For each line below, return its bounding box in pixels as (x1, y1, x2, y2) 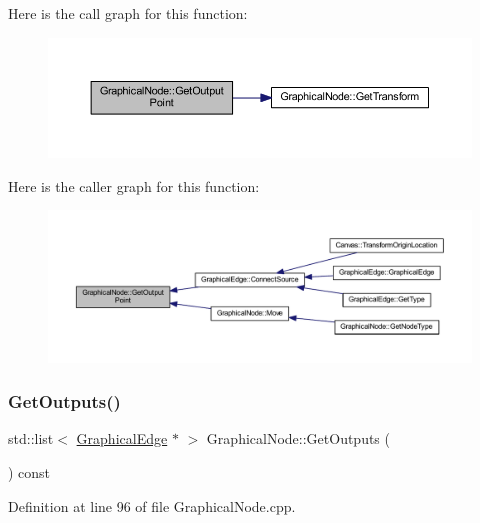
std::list (8, 428, 54, 449)
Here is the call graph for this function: (8, 3, 248, 23)
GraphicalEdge (76, 428, 168, 449)
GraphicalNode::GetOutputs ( (206, 428, 390, 449)
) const (8, 461, 51, 482)
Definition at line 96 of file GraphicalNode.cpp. (8, 495, 296, 516)
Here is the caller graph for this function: (8, 175, 260, 196)
